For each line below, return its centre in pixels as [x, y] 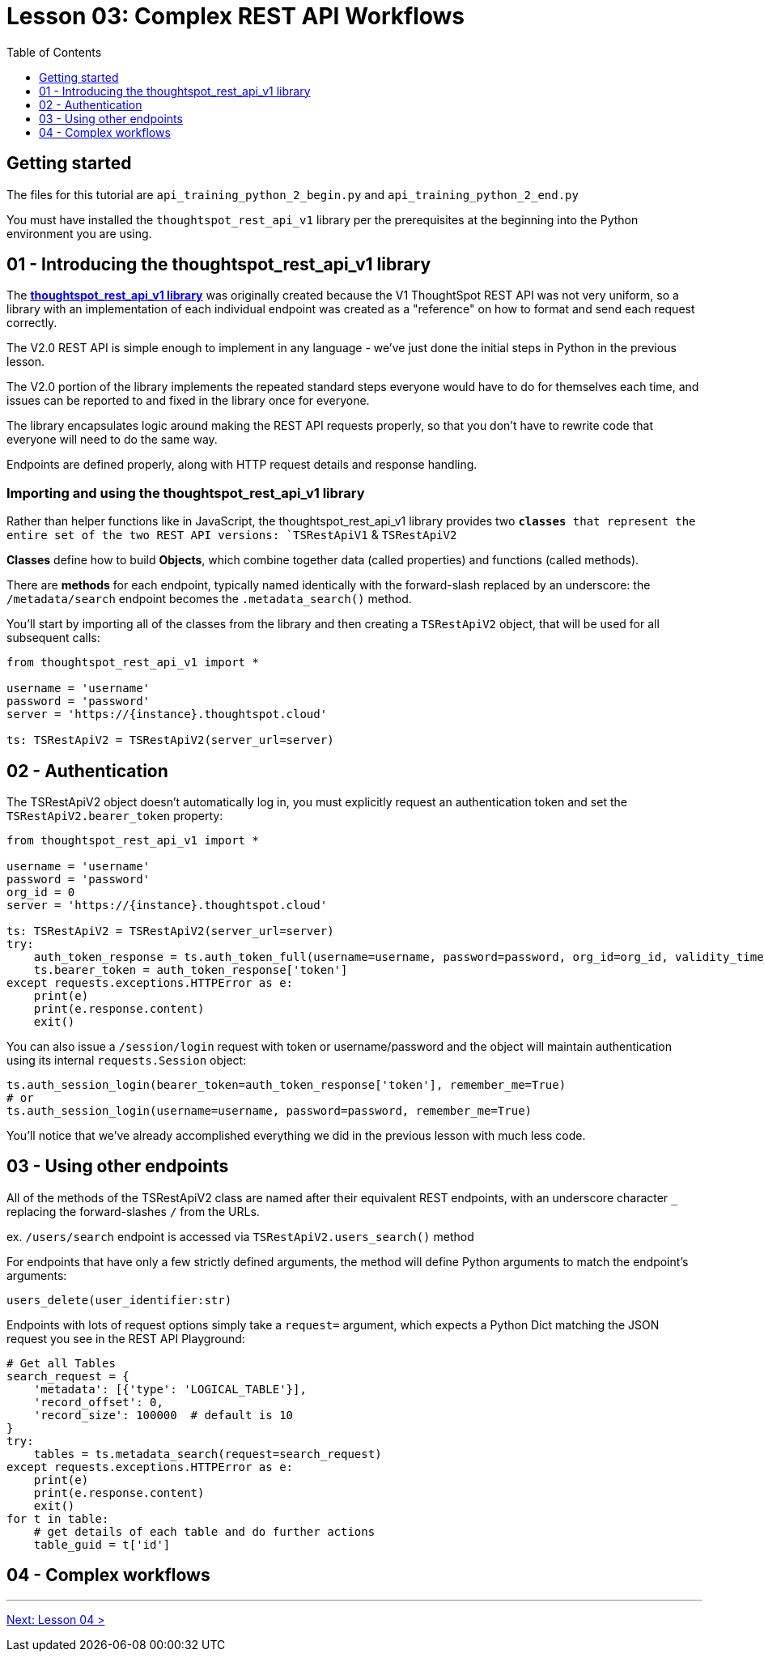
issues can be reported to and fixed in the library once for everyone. [188, 401]
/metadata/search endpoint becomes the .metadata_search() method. [209, 599]
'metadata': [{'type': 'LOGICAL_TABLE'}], [170, 1389]
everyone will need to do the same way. [112, 440]
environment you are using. [79, 233]
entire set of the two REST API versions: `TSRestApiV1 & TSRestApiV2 [232, 535]
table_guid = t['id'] [102, 1544]
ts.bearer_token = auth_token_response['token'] [191, 970]
